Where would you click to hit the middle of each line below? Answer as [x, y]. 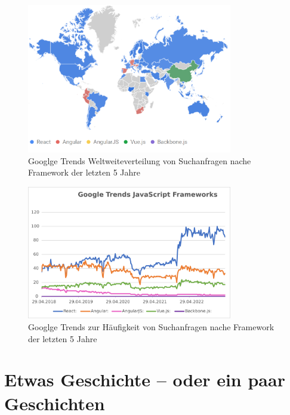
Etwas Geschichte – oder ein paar [145, 379]
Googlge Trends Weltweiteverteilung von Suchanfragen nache [140, 160]
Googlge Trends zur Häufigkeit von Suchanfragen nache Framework [151, 327]
